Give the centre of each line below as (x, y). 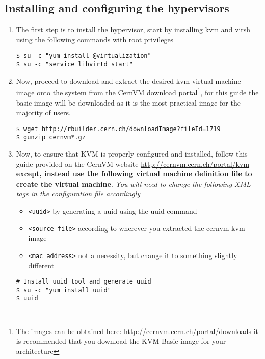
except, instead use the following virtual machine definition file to (134, 174)
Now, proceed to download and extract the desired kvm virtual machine (128, 80)
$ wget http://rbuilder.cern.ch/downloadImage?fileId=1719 (118, 129)
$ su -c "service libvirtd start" (74, 65)
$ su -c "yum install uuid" (63, 290)
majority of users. (43, 112)
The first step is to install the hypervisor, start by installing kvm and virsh (133, 29)
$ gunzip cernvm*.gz (51, 137)
